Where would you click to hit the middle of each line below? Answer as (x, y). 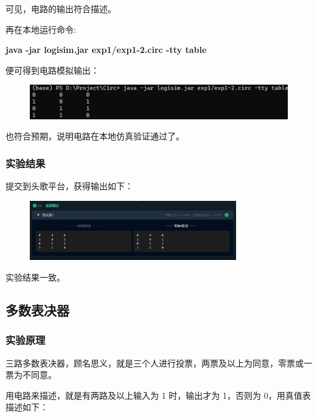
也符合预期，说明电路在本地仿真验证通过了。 (95, 136)
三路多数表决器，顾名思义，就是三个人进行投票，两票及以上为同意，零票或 (155, 363)
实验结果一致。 (35, 277)
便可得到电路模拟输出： (52, 70)
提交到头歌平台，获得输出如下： (69, 186)
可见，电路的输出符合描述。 (61, 9)
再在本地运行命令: (41, 29)
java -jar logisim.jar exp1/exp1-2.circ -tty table (106, 50)
